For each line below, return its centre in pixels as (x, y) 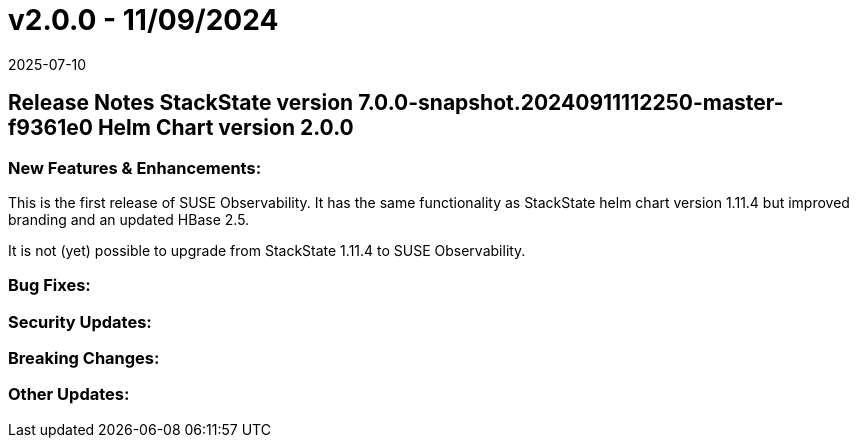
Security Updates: (80, 321)
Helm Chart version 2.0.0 (225, 128)
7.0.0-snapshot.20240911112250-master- (571, 103)
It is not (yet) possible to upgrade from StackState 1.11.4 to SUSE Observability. (267, 250)
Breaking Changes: (84, 358)
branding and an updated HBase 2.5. (129, 219)
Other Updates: (69, 394)
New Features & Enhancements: (135, 167)
